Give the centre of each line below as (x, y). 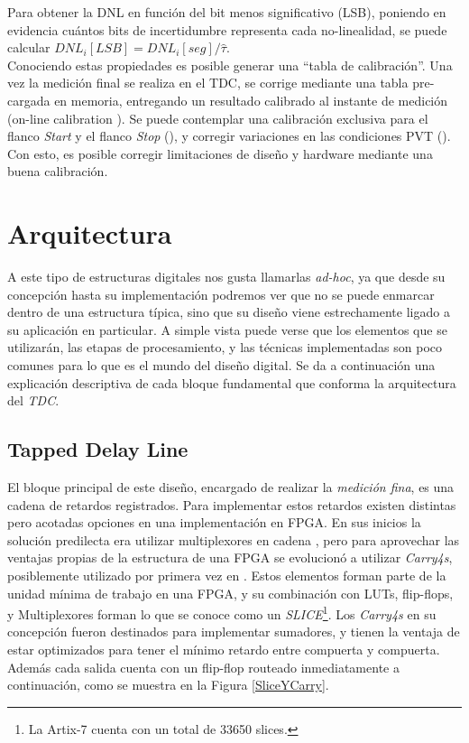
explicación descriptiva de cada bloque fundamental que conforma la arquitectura (232, 382)
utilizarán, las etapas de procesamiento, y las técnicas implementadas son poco (225, 347)
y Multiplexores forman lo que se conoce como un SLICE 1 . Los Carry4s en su (222, 613)
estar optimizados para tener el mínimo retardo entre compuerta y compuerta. (224, 650)
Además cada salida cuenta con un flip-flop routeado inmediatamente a (203, 667)
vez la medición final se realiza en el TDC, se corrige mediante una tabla (208, 83)
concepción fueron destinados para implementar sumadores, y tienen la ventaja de (234, 632)
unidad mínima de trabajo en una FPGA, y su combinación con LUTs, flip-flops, (230, 593)
